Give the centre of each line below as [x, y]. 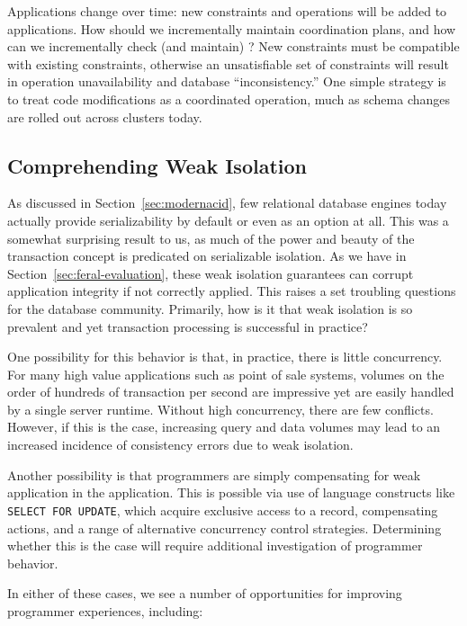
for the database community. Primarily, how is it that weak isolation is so [210, 308]
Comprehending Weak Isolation [157, 165]
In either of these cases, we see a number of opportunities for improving [205, 593]
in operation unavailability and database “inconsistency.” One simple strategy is [227, 81]
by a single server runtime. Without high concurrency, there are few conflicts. [220, 409]
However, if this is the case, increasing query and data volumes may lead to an [224, 427]
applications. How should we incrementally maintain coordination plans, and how [232, 28]
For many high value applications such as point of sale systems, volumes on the [226, 374]
